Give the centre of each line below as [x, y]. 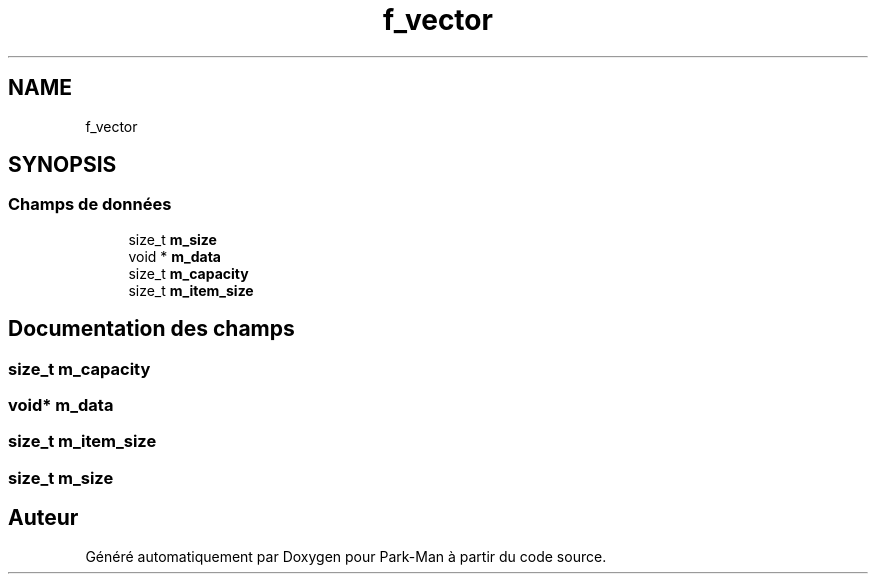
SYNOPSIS [62, 165]
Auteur [43, 518]
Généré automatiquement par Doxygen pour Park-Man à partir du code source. [346, 556]
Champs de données [90, 204]
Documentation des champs [151, 329]
